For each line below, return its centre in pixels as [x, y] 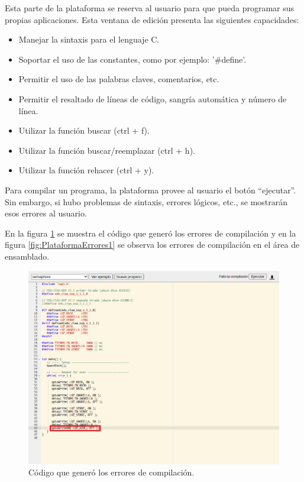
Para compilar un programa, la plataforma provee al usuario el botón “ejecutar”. [151, 190]
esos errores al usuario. [46, 213]
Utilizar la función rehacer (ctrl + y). [86, 170]
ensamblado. [27, 256]
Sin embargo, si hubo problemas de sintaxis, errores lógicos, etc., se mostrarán [146, 201]
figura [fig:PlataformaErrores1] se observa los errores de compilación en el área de [152, 245]
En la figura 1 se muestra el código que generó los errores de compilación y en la [151, 233]
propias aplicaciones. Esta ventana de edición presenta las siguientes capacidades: [152, 19]
